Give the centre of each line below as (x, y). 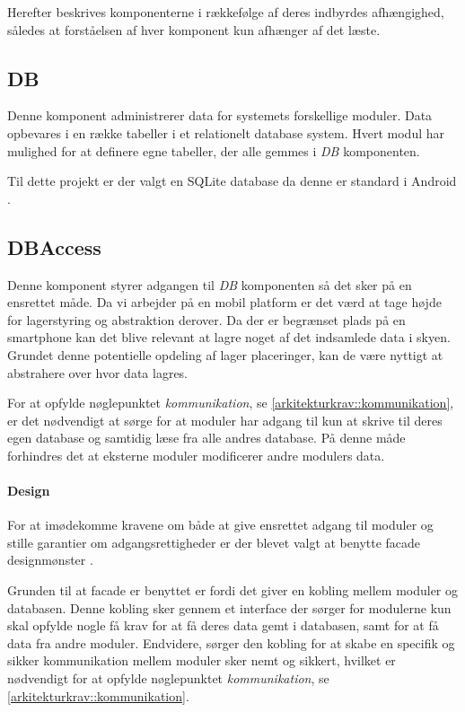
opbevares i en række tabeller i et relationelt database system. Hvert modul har (226, 132)
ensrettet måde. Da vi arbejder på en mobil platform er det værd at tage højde (224, 302)
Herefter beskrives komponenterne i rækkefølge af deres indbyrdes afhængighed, (226, 12)
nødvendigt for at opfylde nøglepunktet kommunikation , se (168, 678)
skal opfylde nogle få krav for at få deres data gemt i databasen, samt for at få (223, 625)
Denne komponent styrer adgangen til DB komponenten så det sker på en (210, 284)
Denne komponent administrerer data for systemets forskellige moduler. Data (220, 115)
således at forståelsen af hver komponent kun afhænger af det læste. (194, 29)
